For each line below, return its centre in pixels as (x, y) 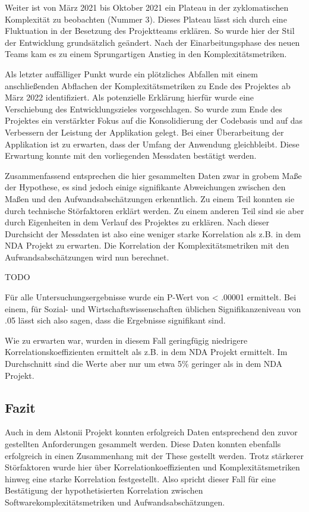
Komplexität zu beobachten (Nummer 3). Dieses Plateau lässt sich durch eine (146, 19)
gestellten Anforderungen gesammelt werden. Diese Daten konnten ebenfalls (143, 444)
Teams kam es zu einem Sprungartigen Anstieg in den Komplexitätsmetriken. (146, 54)
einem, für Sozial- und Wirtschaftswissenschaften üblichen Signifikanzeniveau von (153, 308)
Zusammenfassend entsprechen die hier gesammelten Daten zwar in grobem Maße (153, 175)
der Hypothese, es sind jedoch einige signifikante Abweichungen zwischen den (145, 187)
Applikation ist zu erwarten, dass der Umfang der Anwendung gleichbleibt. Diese (152, 144)
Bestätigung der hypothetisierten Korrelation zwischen (104, 490)
